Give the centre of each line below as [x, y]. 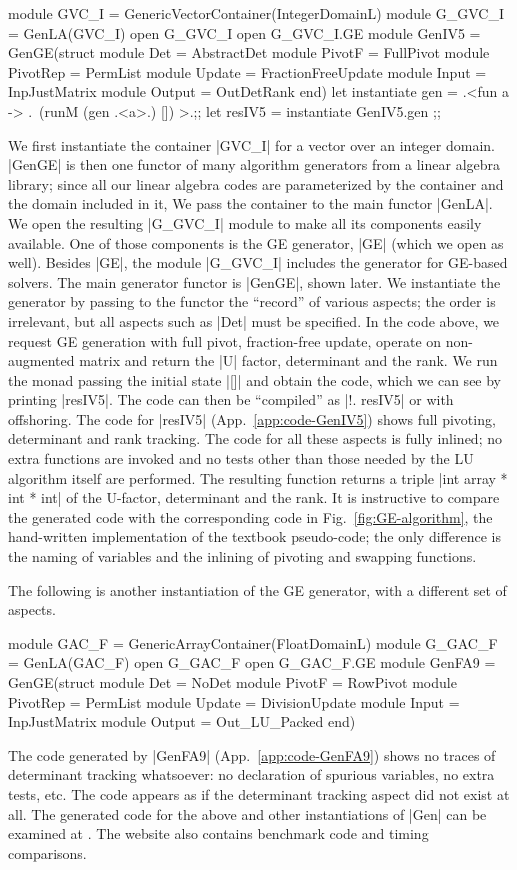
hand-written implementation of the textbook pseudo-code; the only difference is [254, 536]
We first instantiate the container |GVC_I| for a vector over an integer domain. [251, 144]
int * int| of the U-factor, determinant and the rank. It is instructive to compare [254, 497]
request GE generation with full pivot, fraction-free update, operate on [225, 340]
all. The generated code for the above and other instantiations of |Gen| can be [247, 813]
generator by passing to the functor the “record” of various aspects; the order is [252, 301]
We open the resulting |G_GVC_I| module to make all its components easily [245, 222]
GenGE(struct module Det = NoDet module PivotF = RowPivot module [232, 682]
